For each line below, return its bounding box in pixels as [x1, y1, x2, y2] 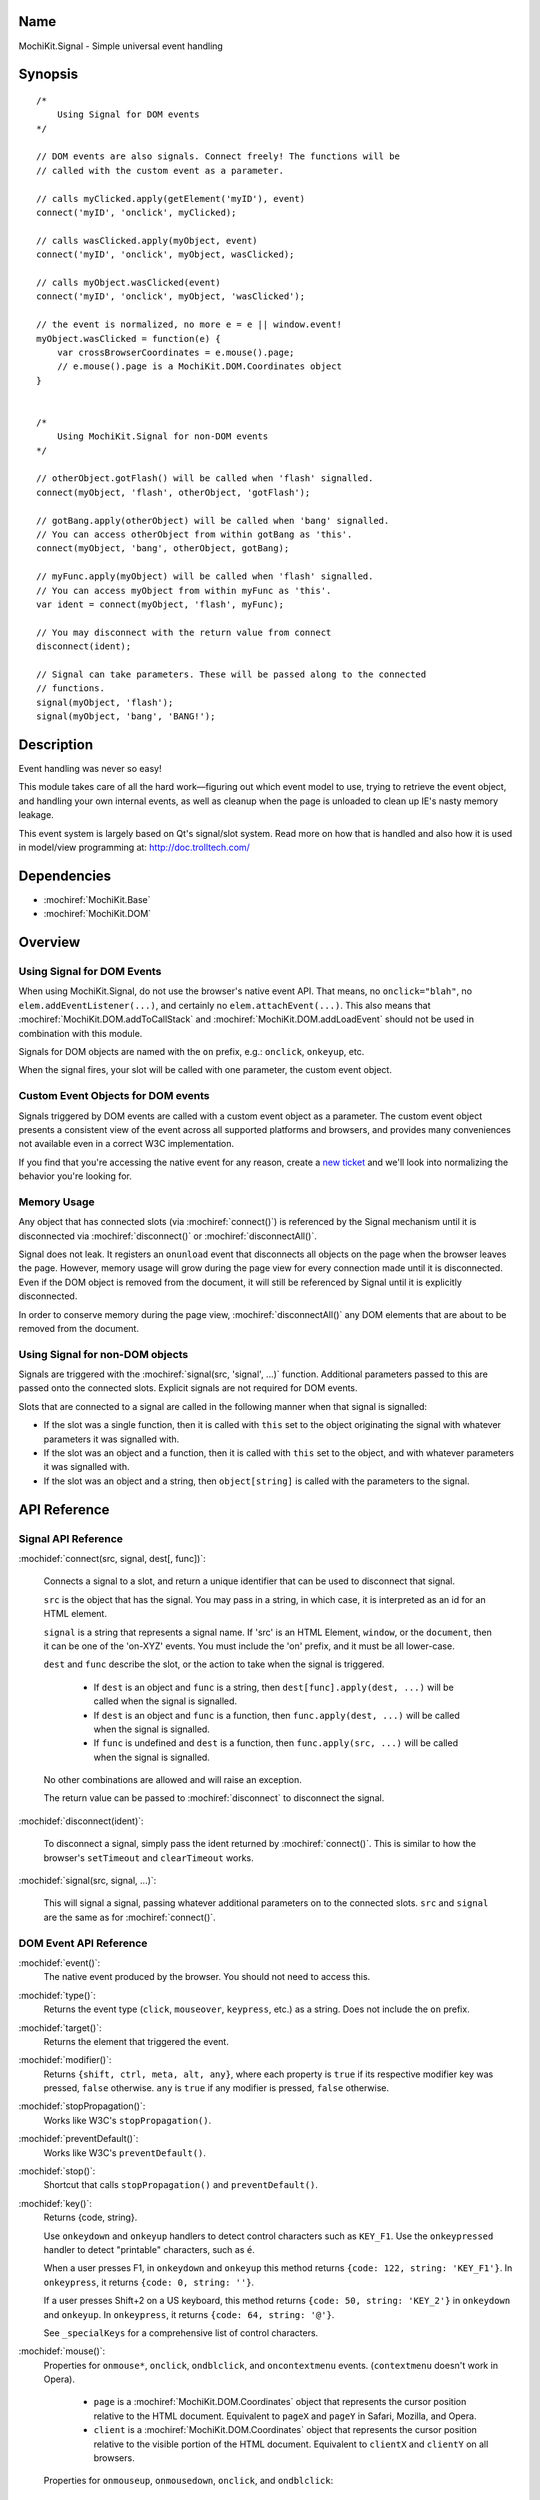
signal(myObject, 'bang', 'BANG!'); [36, 711, 216, 722]
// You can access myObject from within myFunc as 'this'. [36, 585, 332, 596]
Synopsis [18, 66, 79, 83]
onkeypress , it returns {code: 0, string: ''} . [43, 2276, 255, 2288]
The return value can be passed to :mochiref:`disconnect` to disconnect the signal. [43, 1792, 385, 1804]
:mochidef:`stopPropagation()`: [18, 2100, 146, 2112]
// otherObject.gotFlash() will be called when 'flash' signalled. [36, 473, 374, 484]
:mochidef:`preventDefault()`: [18, 2133, 139, 2145]
